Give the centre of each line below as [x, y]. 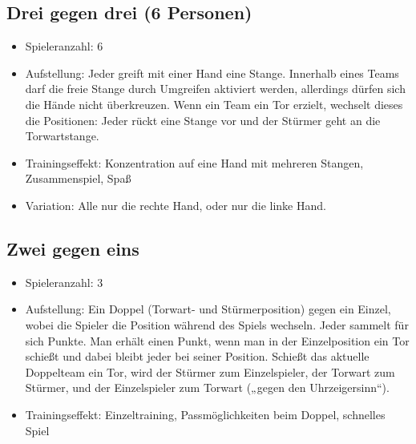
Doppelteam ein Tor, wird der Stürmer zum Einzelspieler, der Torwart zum [210, 371]
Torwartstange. [62, 136]
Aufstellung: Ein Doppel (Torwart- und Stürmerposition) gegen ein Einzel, [208, 309]
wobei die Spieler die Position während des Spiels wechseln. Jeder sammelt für [217, 324]
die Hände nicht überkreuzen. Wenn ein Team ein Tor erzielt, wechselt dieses [214, 104]
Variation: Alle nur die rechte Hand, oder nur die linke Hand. [176, 205]
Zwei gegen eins [73, 248]
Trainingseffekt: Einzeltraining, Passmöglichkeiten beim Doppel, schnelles [205, 414]
